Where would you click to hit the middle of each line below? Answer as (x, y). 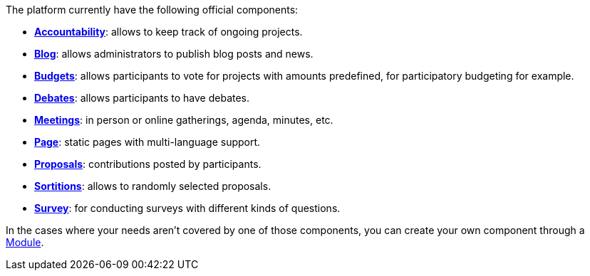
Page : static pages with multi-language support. (147, 142)
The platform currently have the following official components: (152, 10)
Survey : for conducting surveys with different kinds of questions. (187, 208)
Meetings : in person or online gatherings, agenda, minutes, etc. (184, 120)
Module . (25, 242)
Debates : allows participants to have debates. (142, 98)
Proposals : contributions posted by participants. (148, 164)
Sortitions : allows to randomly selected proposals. (153, 186)
